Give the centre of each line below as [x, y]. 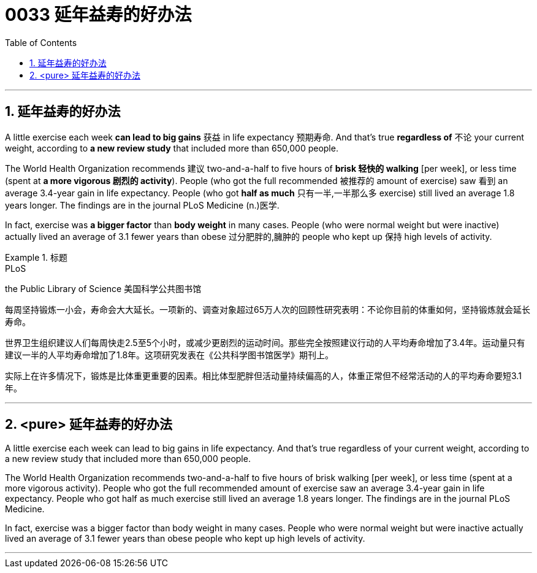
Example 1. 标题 [36, 257]
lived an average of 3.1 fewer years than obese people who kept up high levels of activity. [185, 539]
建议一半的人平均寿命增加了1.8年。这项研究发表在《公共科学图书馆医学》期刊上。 [169, 355]
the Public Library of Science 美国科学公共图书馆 [103, 288]
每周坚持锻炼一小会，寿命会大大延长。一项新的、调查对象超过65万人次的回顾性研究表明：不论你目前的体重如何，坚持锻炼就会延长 [268, 309]
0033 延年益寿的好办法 [98, 15]
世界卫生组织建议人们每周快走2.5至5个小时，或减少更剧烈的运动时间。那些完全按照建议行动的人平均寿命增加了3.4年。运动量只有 [265, 342]
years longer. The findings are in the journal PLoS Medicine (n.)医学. [142, 205]
